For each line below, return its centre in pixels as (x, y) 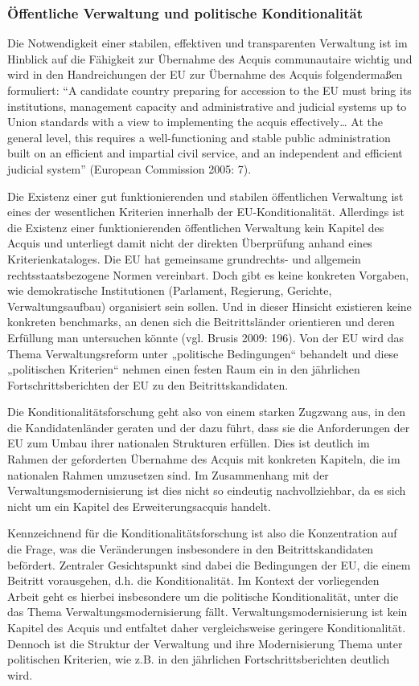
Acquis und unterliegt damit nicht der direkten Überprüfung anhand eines (190, 243)
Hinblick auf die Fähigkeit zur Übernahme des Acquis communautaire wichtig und (210, 58)
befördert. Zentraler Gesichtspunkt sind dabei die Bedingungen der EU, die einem (209, 564)
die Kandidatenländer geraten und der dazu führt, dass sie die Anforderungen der (209, 427)
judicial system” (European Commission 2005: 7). (129, 168)
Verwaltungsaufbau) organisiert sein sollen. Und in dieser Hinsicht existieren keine (209, 306)
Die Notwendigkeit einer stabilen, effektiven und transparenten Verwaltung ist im (207, 43)
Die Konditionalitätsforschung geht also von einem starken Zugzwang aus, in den (206, 412)
